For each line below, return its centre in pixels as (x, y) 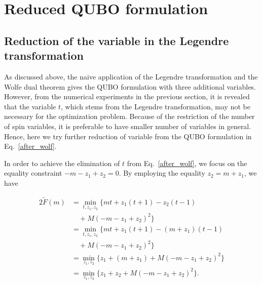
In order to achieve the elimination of (62, 163)
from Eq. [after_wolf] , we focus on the (187, 163)
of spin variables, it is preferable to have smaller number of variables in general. (128, 126)
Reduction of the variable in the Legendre (117, 40)
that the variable (30, 106)
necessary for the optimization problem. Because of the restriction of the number (129, 116)
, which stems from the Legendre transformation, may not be (156, 106)
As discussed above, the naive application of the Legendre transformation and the (131, 76)
